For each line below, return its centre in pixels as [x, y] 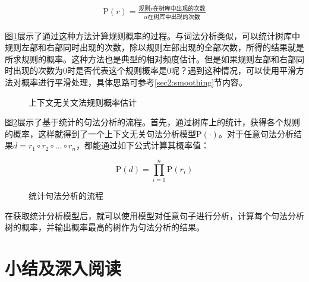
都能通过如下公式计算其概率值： [146, 145]
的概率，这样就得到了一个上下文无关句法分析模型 [100, 133]
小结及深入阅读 [63, 268]
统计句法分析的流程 [66, 196]
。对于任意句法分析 [256, 133]
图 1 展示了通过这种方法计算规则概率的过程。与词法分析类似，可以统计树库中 [152, 35]
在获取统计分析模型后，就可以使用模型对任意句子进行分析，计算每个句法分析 [154, 215]
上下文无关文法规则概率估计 [83, 102]
